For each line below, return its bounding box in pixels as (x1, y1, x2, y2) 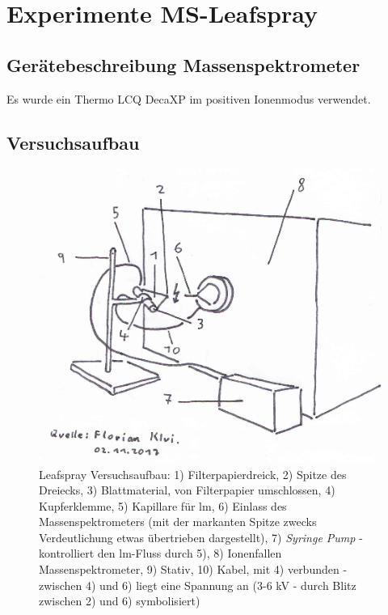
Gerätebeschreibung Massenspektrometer (6, 52, 361, 77)
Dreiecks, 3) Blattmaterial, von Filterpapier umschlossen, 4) (39, 481, 335, 498)
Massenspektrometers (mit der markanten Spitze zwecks (39, 513, 317, 530)
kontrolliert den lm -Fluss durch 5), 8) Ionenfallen (39, 545, 282, 562)
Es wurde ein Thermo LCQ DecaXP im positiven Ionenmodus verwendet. (6, 90, 371, 107)
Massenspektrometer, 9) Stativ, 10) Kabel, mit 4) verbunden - (39, 561, 348, 578)
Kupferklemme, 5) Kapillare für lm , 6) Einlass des (39, 497, 287, 514)
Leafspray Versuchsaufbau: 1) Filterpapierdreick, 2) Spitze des (39, 465, 347, 482)
